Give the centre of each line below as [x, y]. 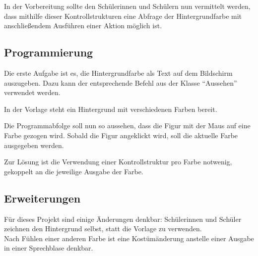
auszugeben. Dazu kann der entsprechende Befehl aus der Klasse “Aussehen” [121, 82]
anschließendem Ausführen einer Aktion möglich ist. [83, 26]
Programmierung [49, 52]
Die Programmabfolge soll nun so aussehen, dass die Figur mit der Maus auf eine [127, 126]
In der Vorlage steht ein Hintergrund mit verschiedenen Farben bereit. [111, 109]
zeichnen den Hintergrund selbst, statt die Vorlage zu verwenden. [103, 229]
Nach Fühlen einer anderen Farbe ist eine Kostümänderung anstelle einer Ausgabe [129, 238]
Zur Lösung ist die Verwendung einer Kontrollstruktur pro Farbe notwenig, [118, 162]
